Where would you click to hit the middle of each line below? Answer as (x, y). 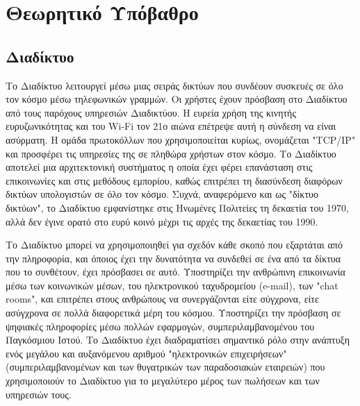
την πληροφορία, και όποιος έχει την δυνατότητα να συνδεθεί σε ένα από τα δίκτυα (173, 258)
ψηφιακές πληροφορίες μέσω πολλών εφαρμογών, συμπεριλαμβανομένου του (160, 326)
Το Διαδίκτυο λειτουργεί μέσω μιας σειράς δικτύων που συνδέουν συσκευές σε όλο (174, 85)
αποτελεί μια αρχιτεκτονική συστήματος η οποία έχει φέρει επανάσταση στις (159, 167)
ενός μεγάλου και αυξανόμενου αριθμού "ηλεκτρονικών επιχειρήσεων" (146, 353)
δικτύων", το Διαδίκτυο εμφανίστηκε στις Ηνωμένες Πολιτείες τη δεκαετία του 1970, (177, 207)
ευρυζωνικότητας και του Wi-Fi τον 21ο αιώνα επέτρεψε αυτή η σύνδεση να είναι (171, 126)
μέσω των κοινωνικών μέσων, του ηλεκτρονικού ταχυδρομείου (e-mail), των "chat (172, 285)
